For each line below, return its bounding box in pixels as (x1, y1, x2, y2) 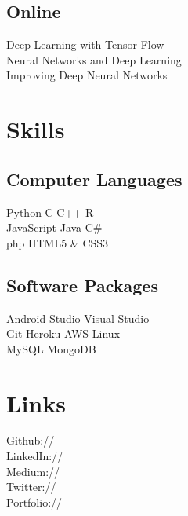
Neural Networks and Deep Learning (6, 51, 182, 68)
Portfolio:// (6, 493, 63, 510)
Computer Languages (6, 167, 183, 191)
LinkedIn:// (6, 448, 63, 464)
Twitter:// (6, 478, 56, 495)
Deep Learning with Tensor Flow (6, 36, 164, 53)
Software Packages (6, 273, 158, 297)
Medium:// (6, 463, 60, 479)
